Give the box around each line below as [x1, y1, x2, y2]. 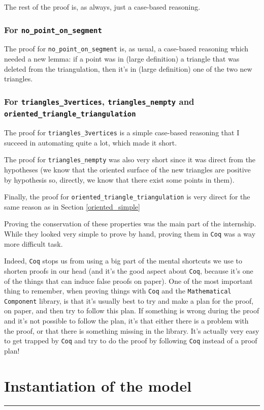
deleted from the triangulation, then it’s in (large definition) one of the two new [4, 63, 252, 74]
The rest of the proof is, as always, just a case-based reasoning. [4, 2, 201, 12]
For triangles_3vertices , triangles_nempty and [4, 95, 194, 107]
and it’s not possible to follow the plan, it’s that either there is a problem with [4, 315, 249, 326]
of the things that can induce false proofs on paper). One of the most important [4, 275, 253, 286]
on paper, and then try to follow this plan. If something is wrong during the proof [4, 305, 259, 316]
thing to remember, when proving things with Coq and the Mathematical [4, 285, 232, 296]
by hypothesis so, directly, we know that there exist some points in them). [4, 174, 235, 185]
